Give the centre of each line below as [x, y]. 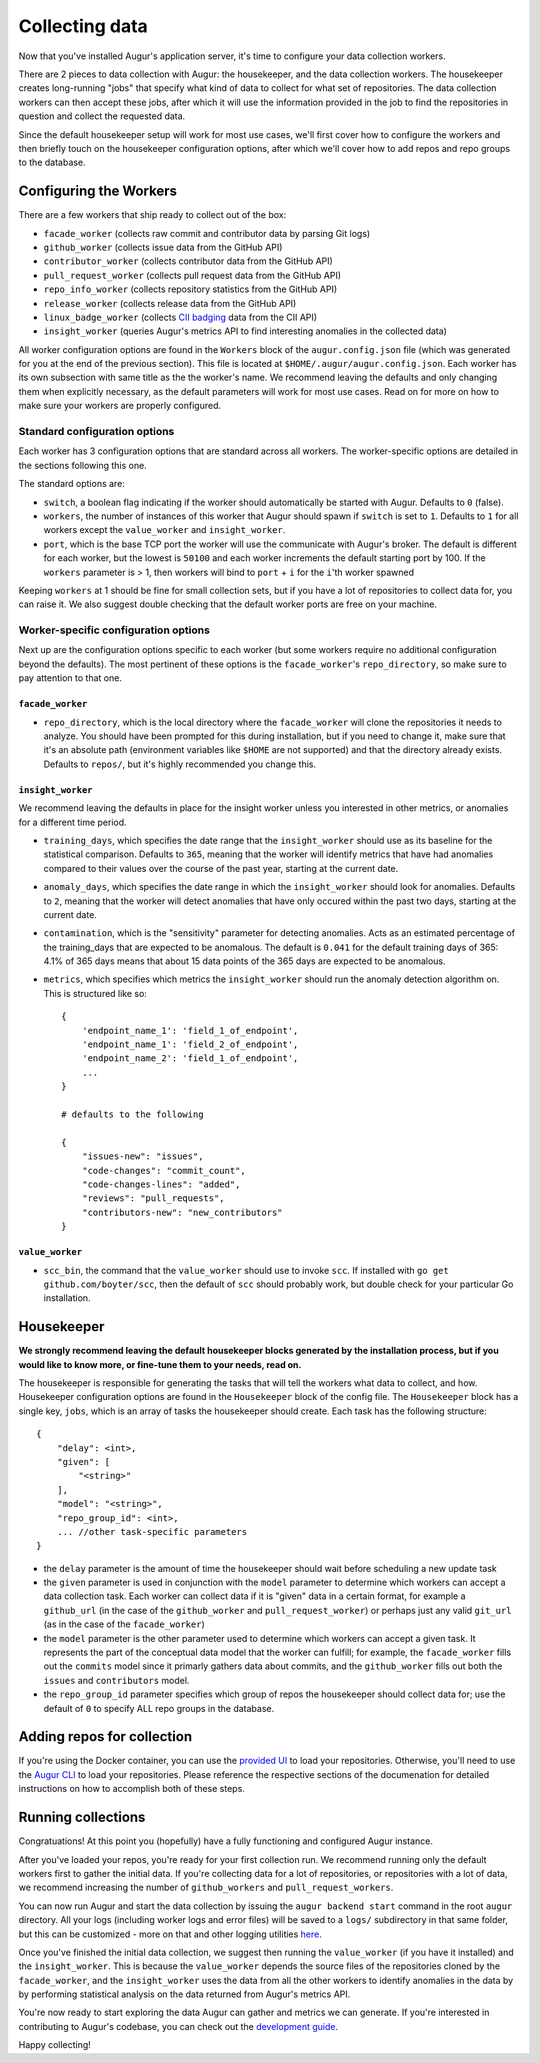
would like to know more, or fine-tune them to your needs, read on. [160, 1364]
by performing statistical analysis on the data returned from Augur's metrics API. [184, 1994]
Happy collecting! [55, 2045]
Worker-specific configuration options [114, 630]
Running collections [82, 1817]
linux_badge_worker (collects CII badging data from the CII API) [180, 317]
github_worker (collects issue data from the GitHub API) [163, 247]
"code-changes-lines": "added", [161, 1184]
